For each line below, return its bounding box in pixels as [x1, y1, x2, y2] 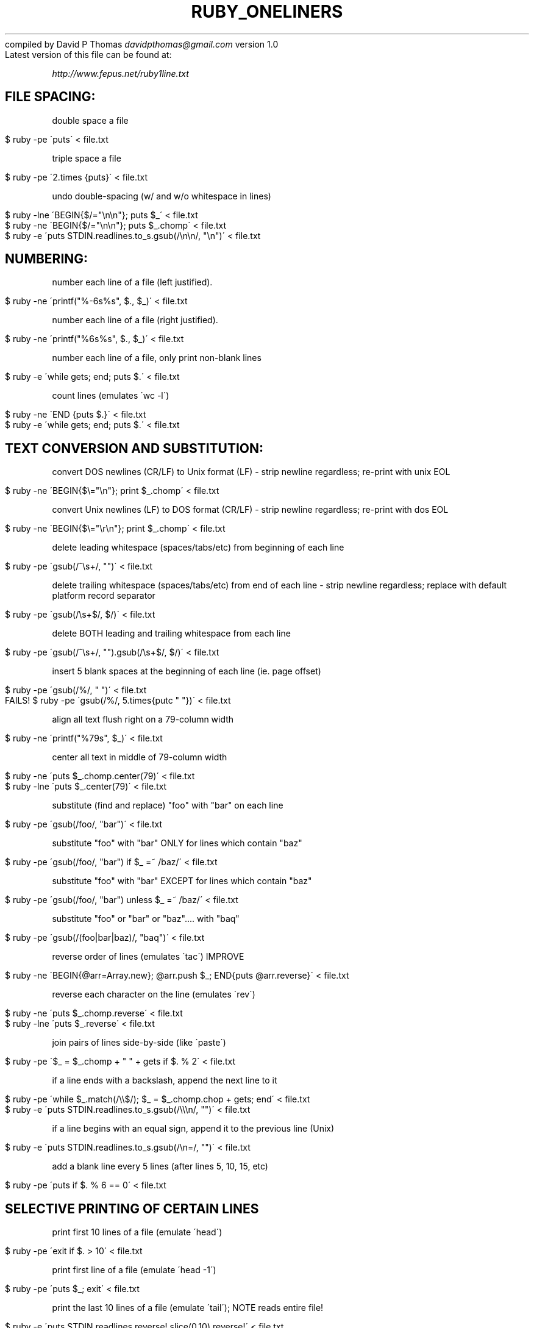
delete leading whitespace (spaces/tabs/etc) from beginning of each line [52, 542, 344, 553]
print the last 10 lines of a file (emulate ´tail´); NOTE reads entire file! [52, 1302, 324, 1313]
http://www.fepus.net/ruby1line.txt [52, 68, 189, 79]
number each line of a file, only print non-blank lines [52, 352, 262, 363]
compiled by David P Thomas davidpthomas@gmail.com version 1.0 [5, 38, 279, 49]
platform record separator [52, 590, 155, 601]
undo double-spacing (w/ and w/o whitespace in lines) [52, 190, 271, 201]
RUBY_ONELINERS [191, 1, 343, 22]
